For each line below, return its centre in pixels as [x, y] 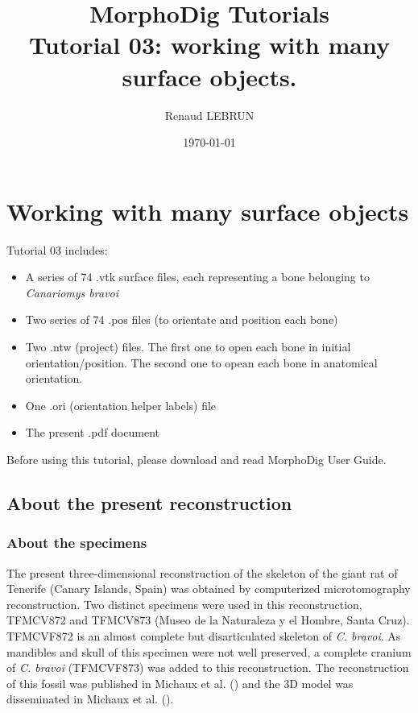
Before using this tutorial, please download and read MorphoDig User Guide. [197, 459]
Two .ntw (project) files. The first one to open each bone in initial [188, 346]
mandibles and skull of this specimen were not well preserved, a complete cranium [209, 651]
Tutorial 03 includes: [57, 249]
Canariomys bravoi [72, 292]
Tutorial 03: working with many [209, 45]
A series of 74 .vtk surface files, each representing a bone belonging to [197, 277]
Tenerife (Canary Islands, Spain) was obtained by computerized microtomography [209, 589]
